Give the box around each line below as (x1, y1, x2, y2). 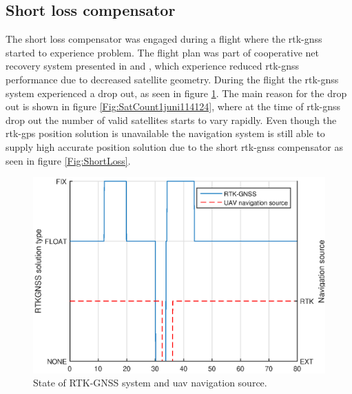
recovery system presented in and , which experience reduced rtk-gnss (6, 59, 300, 73)
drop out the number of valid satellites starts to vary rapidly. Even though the (6, 112, 337, 127)
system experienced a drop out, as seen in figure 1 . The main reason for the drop (6, 85, 347, 100)
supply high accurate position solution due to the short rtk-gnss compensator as (6, 139, 344, 154)
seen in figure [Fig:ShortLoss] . (6, 153, 131, 167)
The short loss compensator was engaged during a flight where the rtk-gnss (6, 32, 322, 46)
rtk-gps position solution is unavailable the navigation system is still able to (6, 126, 325, 141)
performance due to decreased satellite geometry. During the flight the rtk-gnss (6, 72, 339, 86)
